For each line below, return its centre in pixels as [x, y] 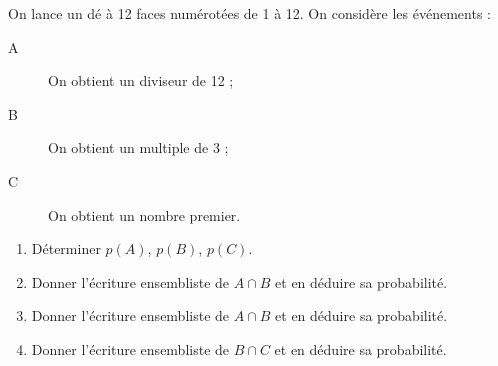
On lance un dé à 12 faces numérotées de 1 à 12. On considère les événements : [249, 13]
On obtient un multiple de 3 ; [138, 147]
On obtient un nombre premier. [144, 214]
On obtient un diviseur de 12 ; [141, 80]
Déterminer [66, 248]
